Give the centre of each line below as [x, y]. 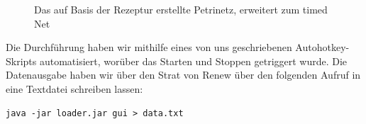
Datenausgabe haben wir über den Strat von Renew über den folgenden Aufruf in [183, 75]
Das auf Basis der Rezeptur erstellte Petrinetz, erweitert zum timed [181, 9]
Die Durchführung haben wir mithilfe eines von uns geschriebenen [149, 47]
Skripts [21, 61]
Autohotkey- [322, 47]
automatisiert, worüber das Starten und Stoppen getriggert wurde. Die [193, 61]
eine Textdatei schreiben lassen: [74, 88]
